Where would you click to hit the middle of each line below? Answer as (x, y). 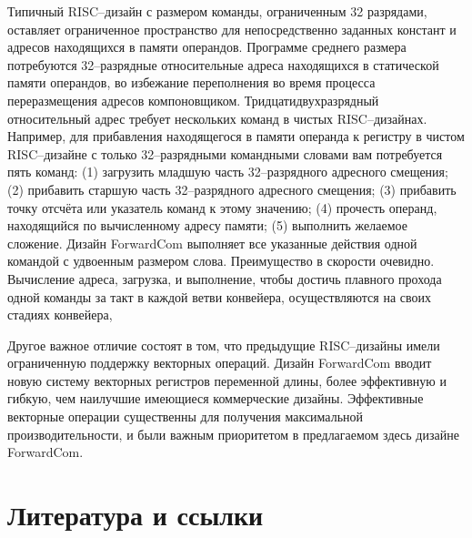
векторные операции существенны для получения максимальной (186, 416)
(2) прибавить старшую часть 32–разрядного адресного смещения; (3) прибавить (232, 189)
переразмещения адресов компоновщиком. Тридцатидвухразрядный (193, 100)
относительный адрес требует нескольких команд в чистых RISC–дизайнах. (217, 118)
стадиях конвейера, (60, 315)
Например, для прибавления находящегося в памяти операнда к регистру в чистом (236, 136)
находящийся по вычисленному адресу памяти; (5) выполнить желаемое (207, 225)
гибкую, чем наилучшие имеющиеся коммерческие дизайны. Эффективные (216, 398)
